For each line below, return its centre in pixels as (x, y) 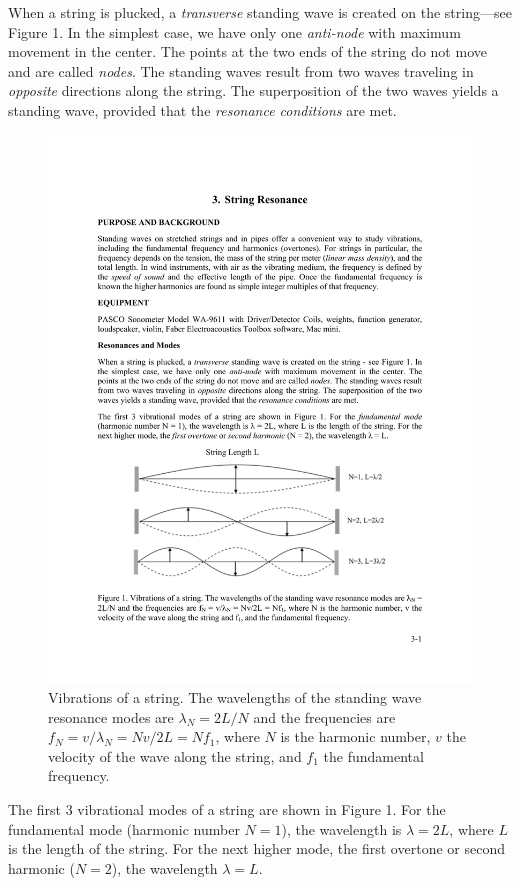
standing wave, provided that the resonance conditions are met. (202, 109)
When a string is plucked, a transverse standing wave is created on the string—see (260, 12)
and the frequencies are (324, 716)
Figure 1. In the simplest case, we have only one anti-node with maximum (234, 31)
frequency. (79, 775)
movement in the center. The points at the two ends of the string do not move (247, 51)
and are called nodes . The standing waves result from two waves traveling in (241, 70)
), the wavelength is (341, 828)
